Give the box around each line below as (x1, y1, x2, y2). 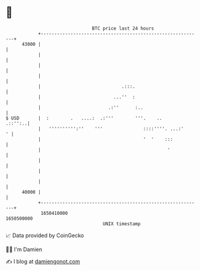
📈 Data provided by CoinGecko (5, 232, 84, 239)
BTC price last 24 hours (92, 25, 154, 31)
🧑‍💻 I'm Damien (5, 246, 43, 253)
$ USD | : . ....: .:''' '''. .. (5, 115, 163, 121)
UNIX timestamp (102, 220, 141, 227)
